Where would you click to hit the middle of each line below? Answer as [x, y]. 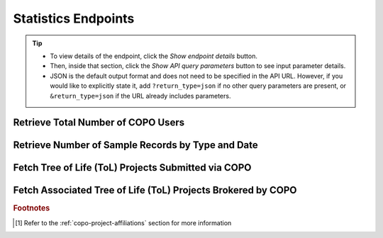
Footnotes [32, 208]
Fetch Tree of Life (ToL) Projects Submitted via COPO [132, 168]
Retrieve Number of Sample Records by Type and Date [135, 145]
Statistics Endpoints [74, 18]
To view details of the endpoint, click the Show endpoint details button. [154, 56]
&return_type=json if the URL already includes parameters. [140, 96]
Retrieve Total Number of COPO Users [99, 123]
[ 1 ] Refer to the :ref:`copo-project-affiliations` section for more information [123, 222]
